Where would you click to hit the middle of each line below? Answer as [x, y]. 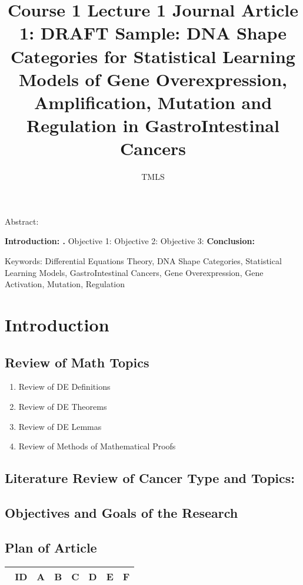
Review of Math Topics [77, 362]
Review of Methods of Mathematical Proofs [97, 446]
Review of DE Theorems [63, 406]
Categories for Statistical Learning [153, 56]
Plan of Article [51, 547]
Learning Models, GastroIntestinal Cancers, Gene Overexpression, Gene [134, 272]
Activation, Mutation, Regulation [65, 284]
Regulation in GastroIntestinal [153, 125]
